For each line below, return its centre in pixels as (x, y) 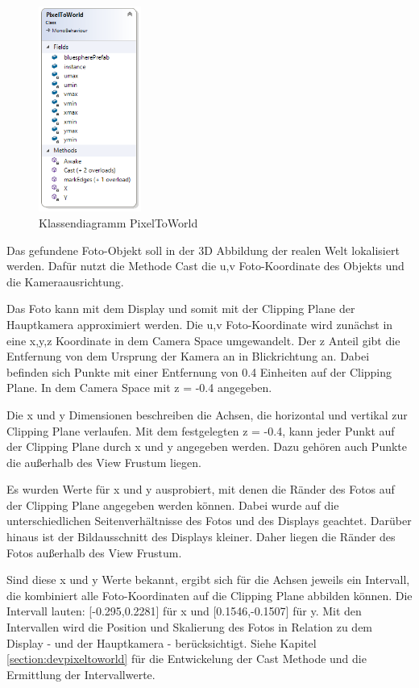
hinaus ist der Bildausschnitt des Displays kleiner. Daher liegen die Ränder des (201, 537)
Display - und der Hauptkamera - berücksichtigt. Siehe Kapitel (162, 642)
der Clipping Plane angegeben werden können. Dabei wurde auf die (173, 505)
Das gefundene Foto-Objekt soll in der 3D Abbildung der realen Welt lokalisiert (203, 250)
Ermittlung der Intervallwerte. (81, 674)
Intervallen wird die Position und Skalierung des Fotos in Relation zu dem (190, 627)
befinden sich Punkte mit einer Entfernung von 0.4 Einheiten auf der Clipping (199, 371)
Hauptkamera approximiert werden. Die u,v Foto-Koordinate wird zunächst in (200, 324)
